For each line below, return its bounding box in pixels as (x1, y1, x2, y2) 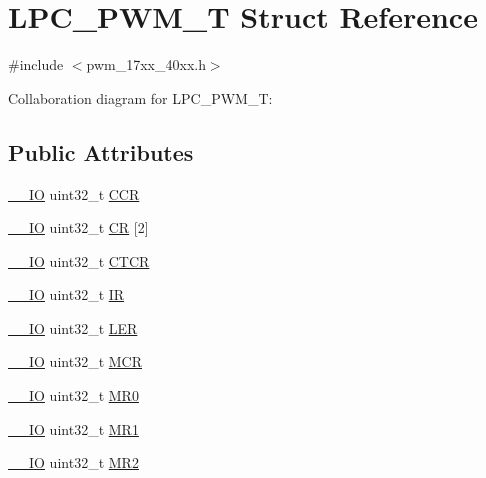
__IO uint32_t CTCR (8, 250, 150, 271)
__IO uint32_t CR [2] (8, 217, 149, 238)
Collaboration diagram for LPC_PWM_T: (8, 87, 273, 108)
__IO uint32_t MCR (8, 351, 142, 372)
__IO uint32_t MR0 (8, 385, 139, 406)
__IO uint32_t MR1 (8, 418, 139, 439)
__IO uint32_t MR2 (8, 452, 139, 473)
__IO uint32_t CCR (8, 183, 140, 204)
